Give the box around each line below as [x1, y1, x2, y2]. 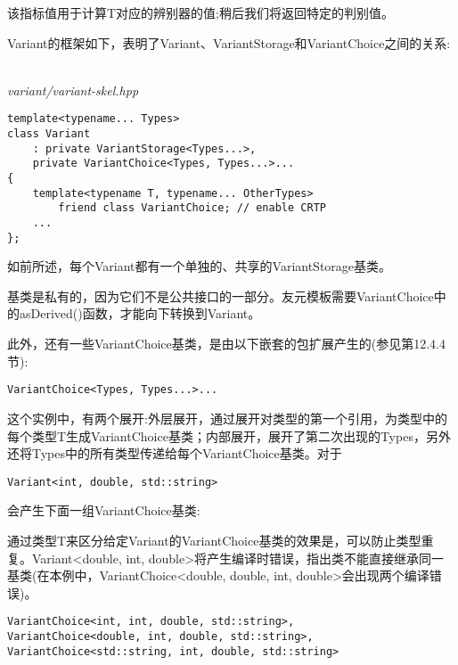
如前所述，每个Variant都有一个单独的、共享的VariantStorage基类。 [7, 257, 392, 275]
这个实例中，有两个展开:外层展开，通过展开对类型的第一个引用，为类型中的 [7, 408, 447, 427]
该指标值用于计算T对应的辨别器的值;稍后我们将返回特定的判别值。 [7, 4, 394, 21]
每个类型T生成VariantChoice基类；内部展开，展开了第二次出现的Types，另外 [7, 426, 451, 445]
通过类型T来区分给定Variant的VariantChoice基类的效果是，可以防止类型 [7, 530, 421, 549]
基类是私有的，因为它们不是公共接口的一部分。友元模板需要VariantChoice [7, 286, 434, 305]
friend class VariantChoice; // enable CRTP [58, 201, 326, 215]
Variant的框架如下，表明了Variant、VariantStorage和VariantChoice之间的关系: [7, 33, 451, 52]
